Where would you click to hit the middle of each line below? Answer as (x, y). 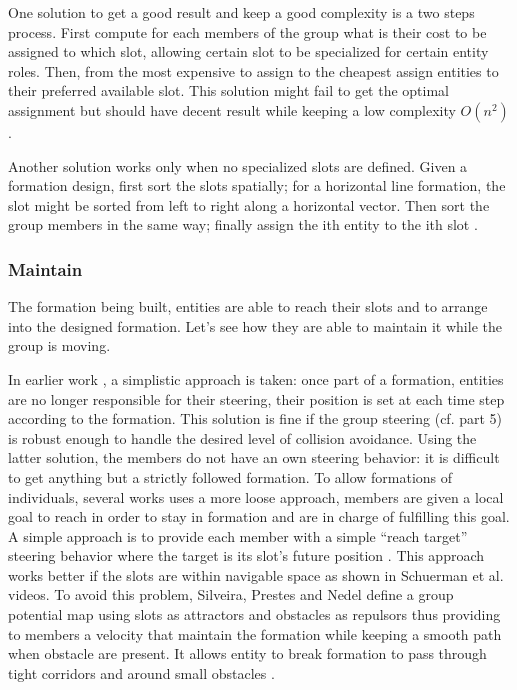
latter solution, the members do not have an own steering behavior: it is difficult (254, 457)
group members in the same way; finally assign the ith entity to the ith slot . (243, 224)
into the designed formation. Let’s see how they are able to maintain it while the (255, 325)
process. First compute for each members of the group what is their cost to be (247, 31)
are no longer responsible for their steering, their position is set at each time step (256, 398)
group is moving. (59, 345)
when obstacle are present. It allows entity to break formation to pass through (247, 653)
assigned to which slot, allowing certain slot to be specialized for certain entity (248, 51)
